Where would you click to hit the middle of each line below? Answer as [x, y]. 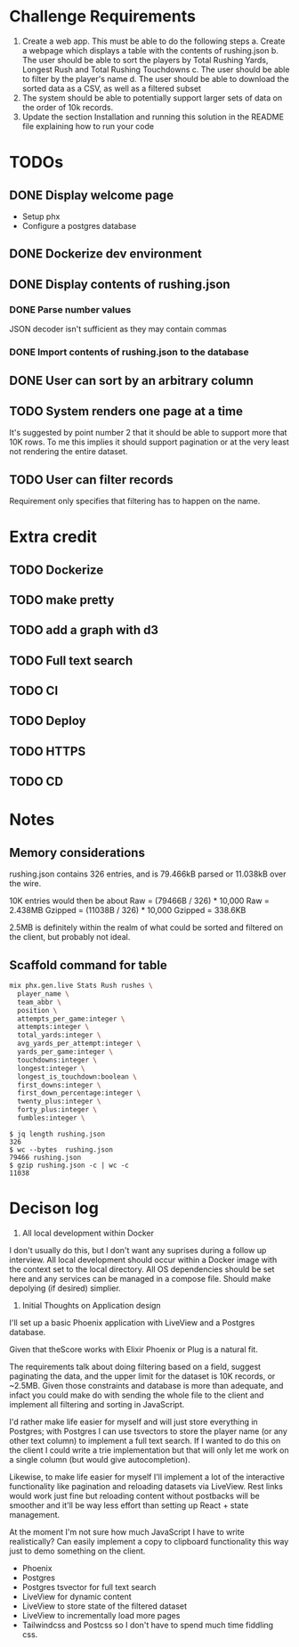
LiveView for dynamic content [77, 1596]
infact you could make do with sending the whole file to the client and [137, 1395]
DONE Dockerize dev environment [105, 254]
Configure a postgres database [79, 225]
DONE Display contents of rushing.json [120, 284]
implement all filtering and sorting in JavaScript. [97, 1404]
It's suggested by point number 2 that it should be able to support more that [148, 433]
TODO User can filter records [91, 480]
